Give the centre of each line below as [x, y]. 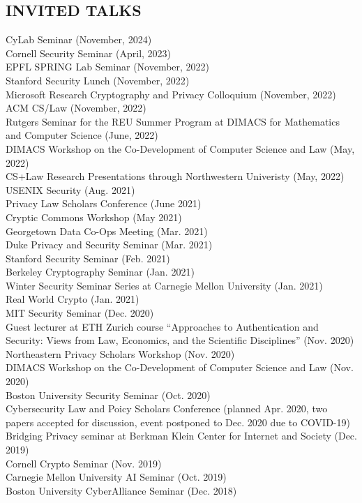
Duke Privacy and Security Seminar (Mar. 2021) [109, 245]
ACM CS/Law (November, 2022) [76, 108]
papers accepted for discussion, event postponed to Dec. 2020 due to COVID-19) [178, 422]
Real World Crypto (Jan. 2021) [73, 299]
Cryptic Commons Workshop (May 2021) [94, 217]
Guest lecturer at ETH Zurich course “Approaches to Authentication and [162, 326]
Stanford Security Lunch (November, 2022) [98, 80]
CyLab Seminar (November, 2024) [79, 39]
